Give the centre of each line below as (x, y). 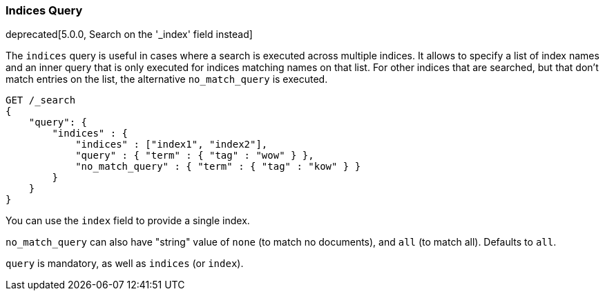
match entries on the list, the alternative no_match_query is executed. (167, 79)
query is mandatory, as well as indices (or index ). (125, 264)
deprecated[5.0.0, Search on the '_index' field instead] (129, 34)
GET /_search (41, 100)
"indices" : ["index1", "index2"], (172, 145)
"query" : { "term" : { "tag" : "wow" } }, (195, 156)
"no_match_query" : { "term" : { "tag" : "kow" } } (218, 167)
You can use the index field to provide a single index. (128, 221)
